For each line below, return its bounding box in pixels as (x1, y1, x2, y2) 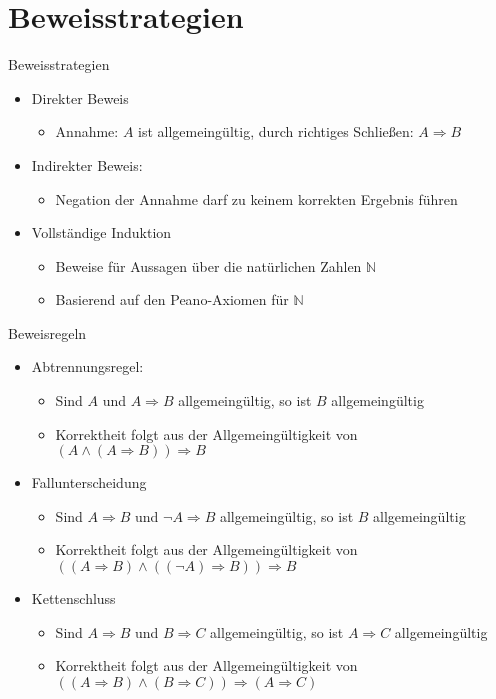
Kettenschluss (31, 588, 116, 609)
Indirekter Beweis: (31, 154, 143, 175)
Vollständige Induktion (31, 222, 172, 243)
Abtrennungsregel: (31, 356, 144, 377)
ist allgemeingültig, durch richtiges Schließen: (138, 121, 414, 142)
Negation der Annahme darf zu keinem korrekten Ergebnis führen (55, 188, 458, 209)
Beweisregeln (8, 322, 87, 343)
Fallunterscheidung (31, 472, 147, 493)
